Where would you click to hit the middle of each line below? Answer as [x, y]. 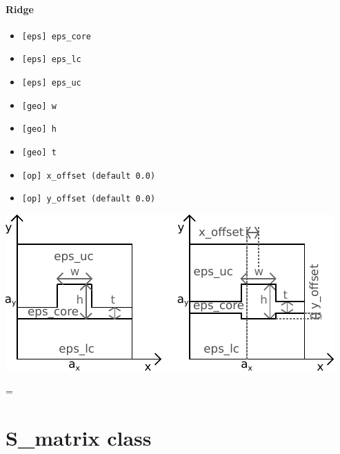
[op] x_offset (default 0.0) [89, 176]
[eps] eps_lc [51, 60]
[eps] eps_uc [51, 83]
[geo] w [39, 106]
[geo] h [39, 129]
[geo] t [39, 153]
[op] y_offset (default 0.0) [89, 199]
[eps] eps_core [57, 36]
